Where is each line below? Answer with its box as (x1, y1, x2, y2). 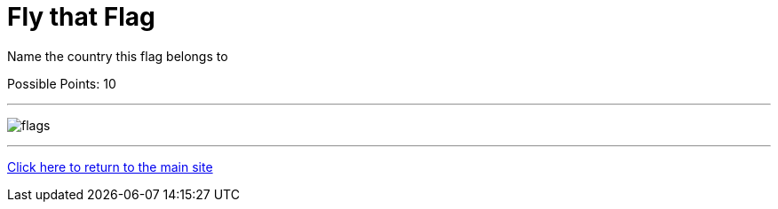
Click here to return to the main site (7, 159, 213, 174)
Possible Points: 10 (7, 75, 116, 91)
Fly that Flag (7, 2, 155, 32)
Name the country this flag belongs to (7, 48, 228, 64)
